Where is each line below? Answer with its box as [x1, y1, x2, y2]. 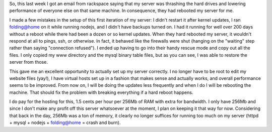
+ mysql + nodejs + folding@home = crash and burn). [9, 119, 121, 125]
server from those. [9, 59, 48, 65]
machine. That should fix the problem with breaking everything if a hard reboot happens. [9, 89, 193, 95]
